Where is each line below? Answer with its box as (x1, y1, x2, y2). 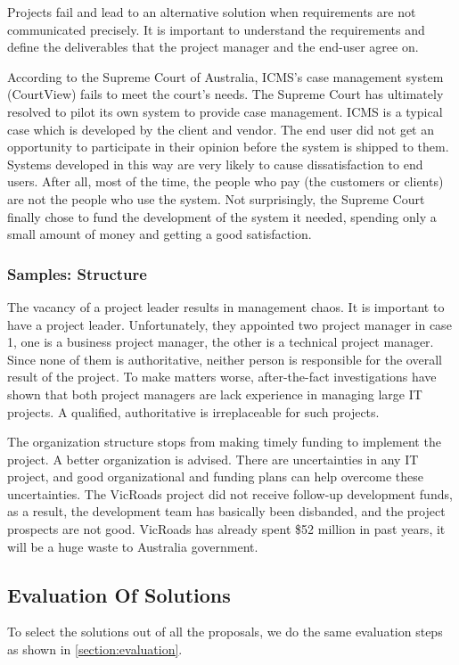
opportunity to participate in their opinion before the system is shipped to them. (7, 137, 449, 156)
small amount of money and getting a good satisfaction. (7, 225, 312, 243)
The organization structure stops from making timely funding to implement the (7, 432, 441, 451)
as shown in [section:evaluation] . (7, 640, 183, 659)
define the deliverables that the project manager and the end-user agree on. (7, 37, 419, 56)
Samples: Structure (7, 262, 147, 284)
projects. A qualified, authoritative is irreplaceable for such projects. (7, 402, 380, 421)
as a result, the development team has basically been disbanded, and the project (7, 502, 446, 521)
